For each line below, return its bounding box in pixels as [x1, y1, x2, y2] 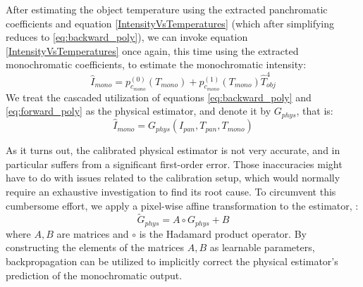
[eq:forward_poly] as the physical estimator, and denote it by [6, 103, 271, 118]
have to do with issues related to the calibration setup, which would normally [6, 170, 340, 185]
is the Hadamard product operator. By [139, 226, 307, 241]
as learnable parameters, [209, 240, 315, 255]
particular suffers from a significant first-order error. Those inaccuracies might [6, 156, 343, 171]
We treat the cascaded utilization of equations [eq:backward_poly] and [6, 89, 312, 104]
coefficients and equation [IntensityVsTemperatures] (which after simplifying [6, 15, 335, 30]
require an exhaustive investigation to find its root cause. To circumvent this [6, 184, 336, 198]
